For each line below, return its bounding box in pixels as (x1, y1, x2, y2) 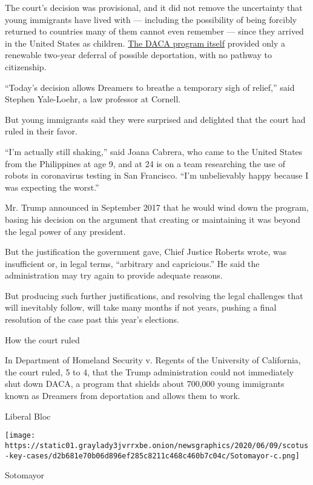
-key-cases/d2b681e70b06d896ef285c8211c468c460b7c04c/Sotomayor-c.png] (5, 451, 300, 460)
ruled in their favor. (5, 125, 77, 137)
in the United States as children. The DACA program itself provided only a (5, 36, 286, 49)
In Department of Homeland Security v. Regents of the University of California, (5, 354, 301, 366)
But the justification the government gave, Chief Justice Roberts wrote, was (5, 245, 287, 258)
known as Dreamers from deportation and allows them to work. (5, 389, 240, 402)
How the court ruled (5, 333, 80, 346)
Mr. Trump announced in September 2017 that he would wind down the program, (5, 201, 309, 214)
